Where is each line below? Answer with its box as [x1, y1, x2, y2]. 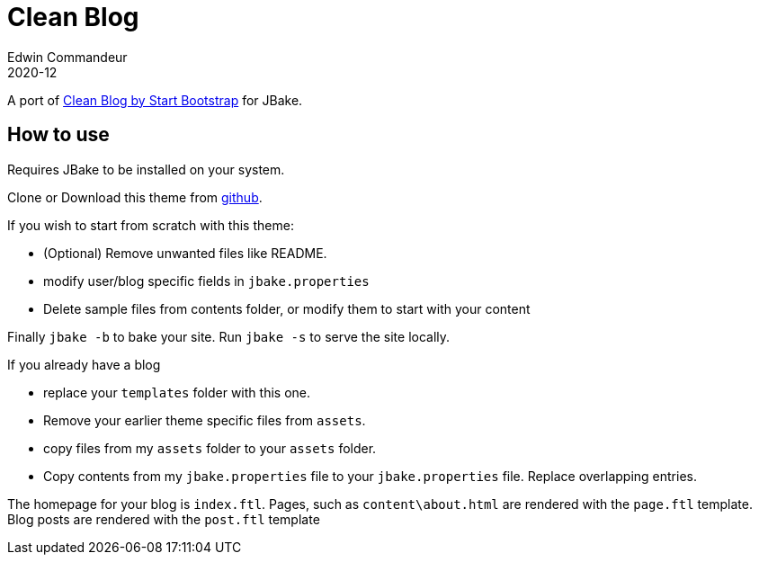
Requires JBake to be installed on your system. [7, 161, 285, 177]
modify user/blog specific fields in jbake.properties [43, 272, 370, 289]
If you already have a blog [7, 356, 161, 372]
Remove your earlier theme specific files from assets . [43, 412, 366, 428]
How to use [7, 123, 110, 147]
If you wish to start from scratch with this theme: [7, 217, 294, 233]
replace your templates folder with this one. [43, 384, 310, 400]
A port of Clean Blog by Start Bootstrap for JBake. [7, 92, 303, 108]
